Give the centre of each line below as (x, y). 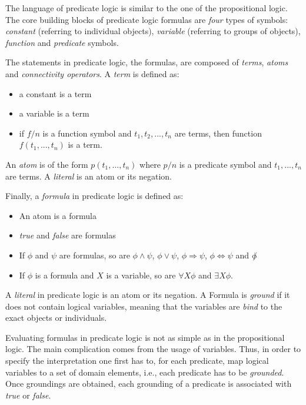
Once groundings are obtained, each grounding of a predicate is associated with (149, 384)
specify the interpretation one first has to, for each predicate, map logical (137, 361)
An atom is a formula (58, 215)
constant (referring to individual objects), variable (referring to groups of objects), (153, 31)
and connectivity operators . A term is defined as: (92, 73)
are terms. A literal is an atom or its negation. (89, 176)
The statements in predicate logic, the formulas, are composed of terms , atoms (147, 62)
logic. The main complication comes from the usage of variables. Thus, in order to (153, 349)
